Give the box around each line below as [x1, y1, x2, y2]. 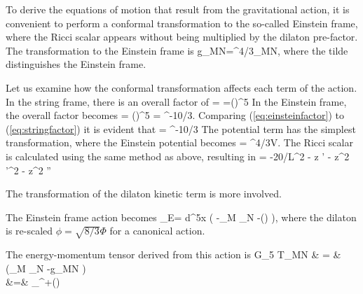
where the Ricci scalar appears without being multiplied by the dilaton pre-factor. [6, 29, 358, 44]
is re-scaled [6, 223, 53, 238]
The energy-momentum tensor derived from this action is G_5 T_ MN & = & [6, 247, 341, 262]
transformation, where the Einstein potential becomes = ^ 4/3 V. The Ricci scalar [6, 135, 353, 150]
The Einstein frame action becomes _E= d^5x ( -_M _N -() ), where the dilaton [6, 209, 357, 224]
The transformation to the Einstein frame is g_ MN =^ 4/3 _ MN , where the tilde [6, 43, 348, 57]
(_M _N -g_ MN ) [6, 260, 86, 275]
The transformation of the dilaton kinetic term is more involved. [6, 186, 282, 201]
